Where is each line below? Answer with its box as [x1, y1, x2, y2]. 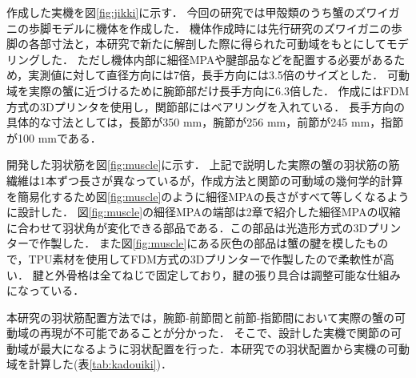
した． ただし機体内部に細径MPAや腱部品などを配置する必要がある [39, 50, 394, 67]
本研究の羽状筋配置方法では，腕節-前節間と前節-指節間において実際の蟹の [6, 308, 394, 325]
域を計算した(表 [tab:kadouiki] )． [6, 356, 172, 372]
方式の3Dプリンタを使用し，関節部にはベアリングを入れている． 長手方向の [6, 98, 405, 115]
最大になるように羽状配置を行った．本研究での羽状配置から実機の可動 [39, 340, 410, 356]
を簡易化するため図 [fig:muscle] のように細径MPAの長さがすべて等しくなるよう [6, 187, 410, 204]
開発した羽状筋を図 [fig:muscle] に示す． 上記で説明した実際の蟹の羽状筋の [6, 156, 389, 173]
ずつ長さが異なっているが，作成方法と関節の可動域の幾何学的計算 [56, 171, 403, 188]
